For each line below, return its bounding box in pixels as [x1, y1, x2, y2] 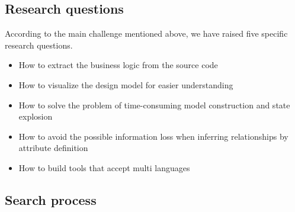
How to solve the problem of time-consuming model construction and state [18, 98, 290, 111]
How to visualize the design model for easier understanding [18, 78, 233, 91]
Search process [5, 190, 97, 208]
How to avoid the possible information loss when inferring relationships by [18, 130, 288, 142]
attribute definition [18, 142, 88, 154]
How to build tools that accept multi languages [18, 161, 190, 174]
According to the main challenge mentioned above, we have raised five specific [5, 27, 288, 40]
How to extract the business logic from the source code [18, 59, 218, 71]
